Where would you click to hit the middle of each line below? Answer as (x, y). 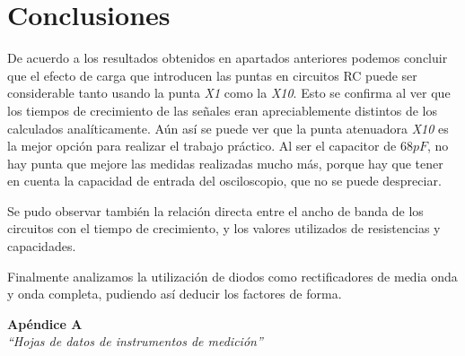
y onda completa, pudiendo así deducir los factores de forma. (175, 294)
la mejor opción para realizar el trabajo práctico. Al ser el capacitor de (202, 146)
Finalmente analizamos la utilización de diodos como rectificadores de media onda (232, 276)
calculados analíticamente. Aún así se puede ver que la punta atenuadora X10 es (228, 128)
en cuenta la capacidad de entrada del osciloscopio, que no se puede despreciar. (224, 181)
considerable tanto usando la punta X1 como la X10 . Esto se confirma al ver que (229, 93)
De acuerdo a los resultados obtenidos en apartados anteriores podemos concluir (228, 58)
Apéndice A (45, 323)
